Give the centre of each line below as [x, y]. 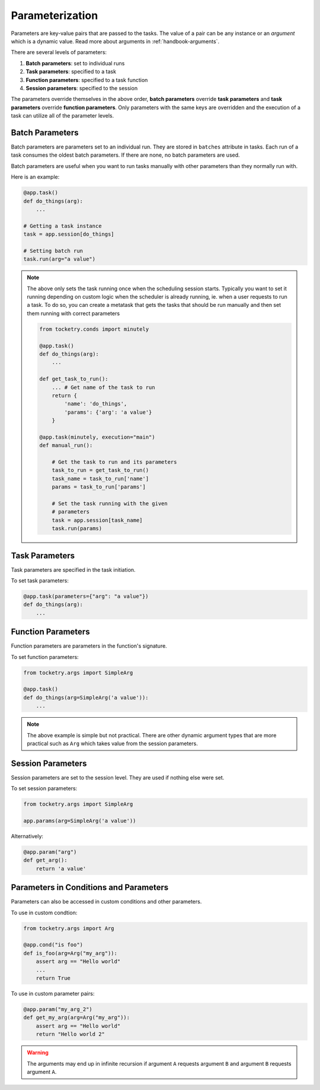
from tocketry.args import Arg [69, 928]
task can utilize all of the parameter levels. [63, 116]
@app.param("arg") [50, 852]
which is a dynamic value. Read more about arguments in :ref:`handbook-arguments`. [115, 41]
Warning [38, 1053]
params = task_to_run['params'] [99, 487]
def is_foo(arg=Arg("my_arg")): [71, 953]
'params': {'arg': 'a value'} [108, 412]
